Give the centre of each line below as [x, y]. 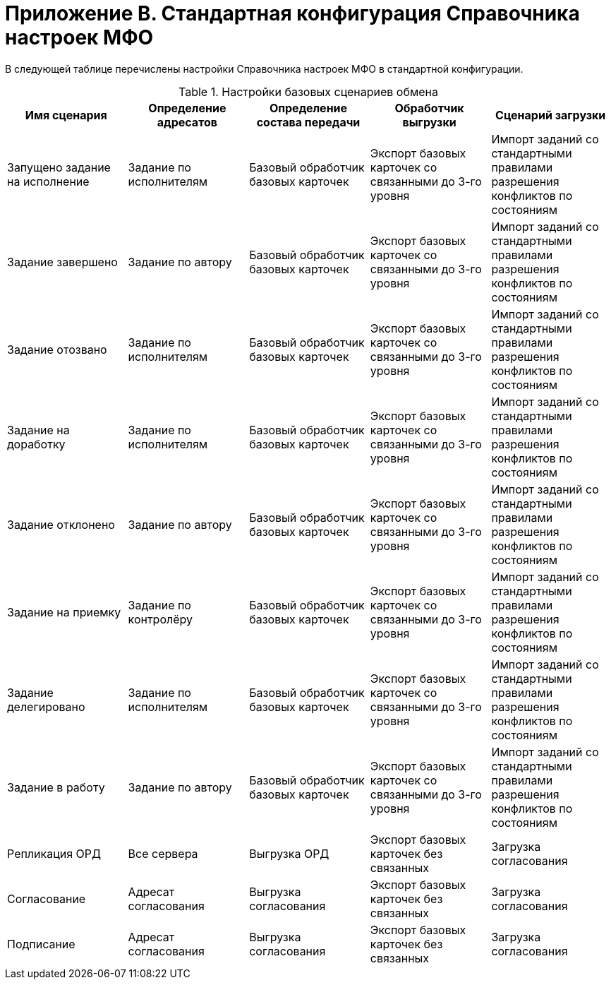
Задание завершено [62, 262]
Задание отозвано [57, 349]
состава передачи [308, 122]
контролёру [161, 619]
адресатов [187, 122]
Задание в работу [56, 787]
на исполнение [48, 181]
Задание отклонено [61, 524]
